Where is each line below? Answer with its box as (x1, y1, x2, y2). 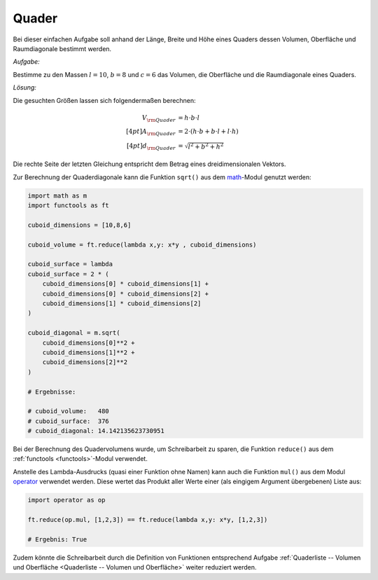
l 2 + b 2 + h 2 (188, 141, 224, 151)
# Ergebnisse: (27, 387, 76, 396)
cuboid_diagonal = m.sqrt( (27, 329, 120, 337)
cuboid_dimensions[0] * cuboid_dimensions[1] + (42, 280, 209, 288)
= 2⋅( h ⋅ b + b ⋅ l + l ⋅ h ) (178, 127, 239, 136)
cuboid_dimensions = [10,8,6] (27, 221, 132, 229)
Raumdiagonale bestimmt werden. (13, 44, 112, 53)
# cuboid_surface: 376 (27, 417, 110, 425)
